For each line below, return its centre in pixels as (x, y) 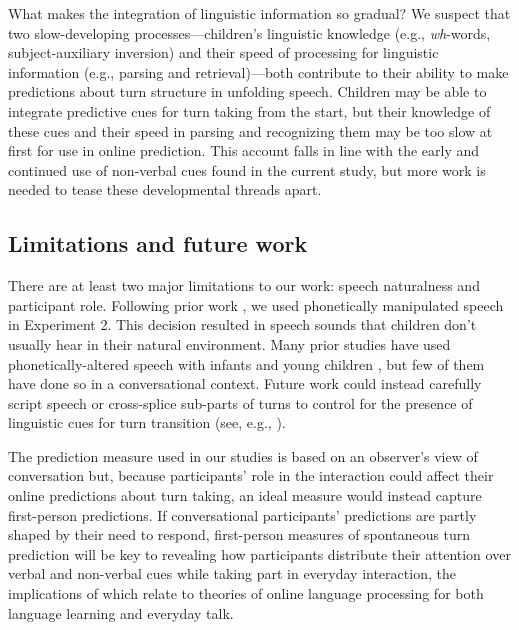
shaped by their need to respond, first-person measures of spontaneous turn (239, 534)
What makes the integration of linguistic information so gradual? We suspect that (259, 13)
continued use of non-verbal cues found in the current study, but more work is (247, 169)
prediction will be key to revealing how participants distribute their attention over (259, 553)
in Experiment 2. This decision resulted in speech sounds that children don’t (242, 324)
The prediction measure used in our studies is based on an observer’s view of (243, 455)
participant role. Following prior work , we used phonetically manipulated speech (256, 304)
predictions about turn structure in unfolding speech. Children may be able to (247, 91)
